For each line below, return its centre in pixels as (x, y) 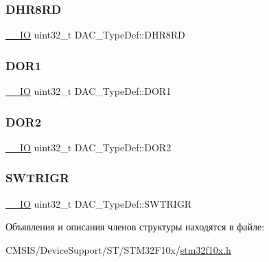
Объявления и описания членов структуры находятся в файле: (135, 227)
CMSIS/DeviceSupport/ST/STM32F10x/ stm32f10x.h (118, 249)
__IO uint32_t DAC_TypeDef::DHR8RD (95, 35)
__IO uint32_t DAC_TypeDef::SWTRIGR (99, 203)
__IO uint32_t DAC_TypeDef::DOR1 (89, 91)
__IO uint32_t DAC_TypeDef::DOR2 (89, 147)
